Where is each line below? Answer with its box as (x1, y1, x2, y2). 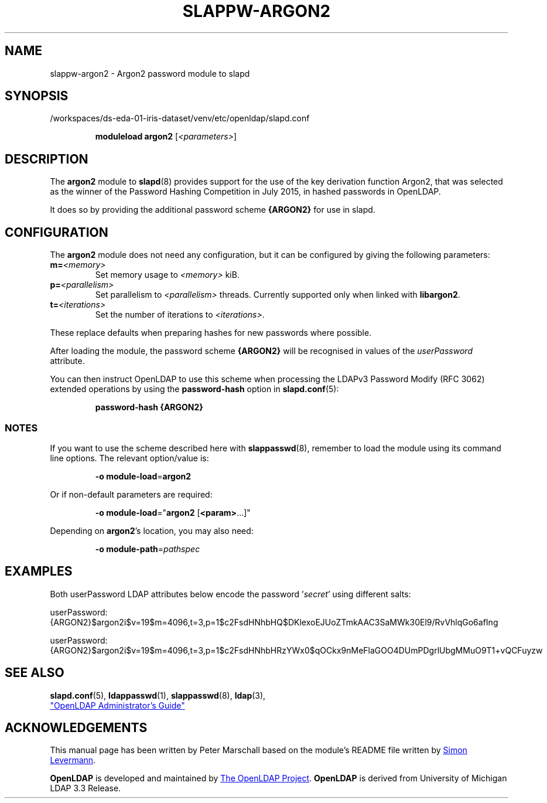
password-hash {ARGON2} (95, 402, 203, 413)
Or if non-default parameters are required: (50, 489, 213, 499)
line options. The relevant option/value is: (50, 452, 209, 463)
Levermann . (50, 755, 96, 765)
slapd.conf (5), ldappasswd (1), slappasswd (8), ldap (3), (50, 690, 266, 700)
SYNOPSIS (5, 89, 69, 104)
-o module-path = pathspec (95, 543, 200, 554)
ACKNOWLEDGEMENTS (5, 720, 148, 735)
